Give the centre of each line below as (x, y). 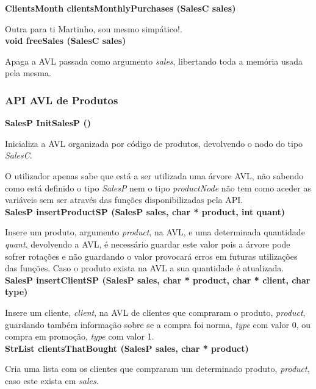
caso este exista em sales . (52, 380)
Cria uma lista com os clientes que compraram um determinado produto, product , (157, 369)
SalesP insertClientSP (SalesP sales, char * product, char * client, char (158, 280)
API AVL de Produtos (62, 100)
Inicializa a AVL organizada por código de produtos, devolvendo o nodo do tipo (154, 143)
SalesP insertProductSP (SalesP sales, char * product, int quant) (145, 211)
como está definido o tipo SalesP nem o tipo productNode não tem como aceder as (158, 187)
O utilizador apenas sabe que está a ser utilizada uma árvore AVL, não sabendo (154, 175)
